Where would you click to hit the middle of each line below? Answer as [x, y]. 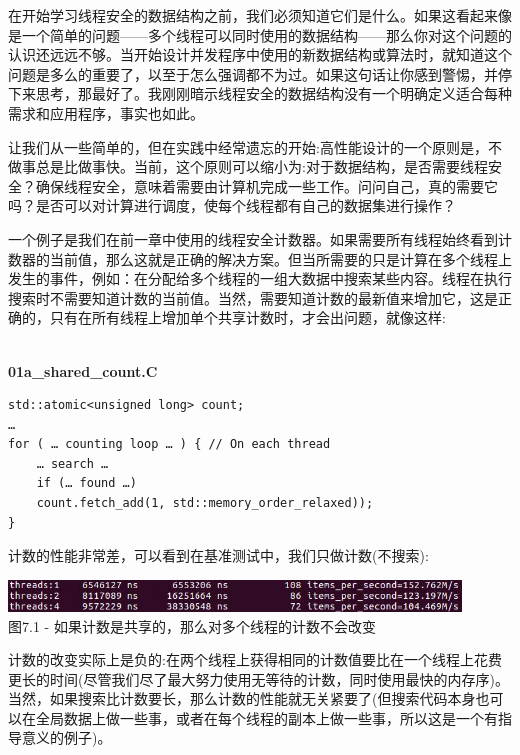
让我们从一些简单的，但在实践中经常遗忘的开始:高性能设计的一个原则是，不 [255, 146]
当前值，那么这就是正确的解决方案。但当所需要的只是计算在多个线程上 [280, 258]
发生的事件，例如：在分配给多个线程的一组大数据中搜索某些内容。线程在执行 [260, 278]
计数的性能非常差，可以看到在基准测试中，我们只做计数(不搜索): [218, 555]
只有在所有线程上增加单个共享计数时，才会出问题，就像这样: [247, 317]
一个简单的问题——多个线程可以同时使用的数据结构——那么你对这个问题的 [266, 34]
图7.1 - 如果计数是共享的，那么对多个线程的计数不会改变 [192, 625]
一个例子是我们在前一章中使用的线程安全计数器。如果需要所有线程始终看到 [253, 238]
